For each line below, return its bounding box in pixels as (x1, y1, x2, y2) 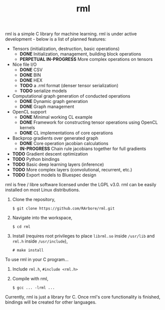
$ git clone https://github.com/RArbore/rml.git (12, 206, 115, 211)
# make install (12, 248, 44, 253)
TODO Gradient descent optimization (12, 151, 88, 157)
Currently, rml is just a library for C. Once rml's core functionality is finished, (5, 294, 161, 300)
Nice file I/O (12, 61, 37, 67)
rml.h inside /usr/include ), (12, 238, 68, 244)
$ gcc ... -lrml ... (12, 285, 55, 290)
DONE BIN (19, 72, 41, 78)
